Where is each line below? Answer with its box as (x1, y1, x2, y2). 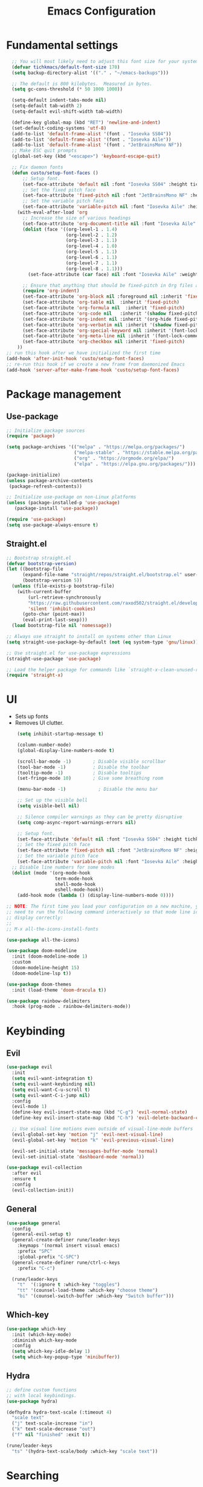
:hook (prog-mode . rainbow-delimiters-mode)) (11, 1004, 131, 1010)
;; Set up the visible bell (17, 797, 88, 804)
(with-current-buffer (17, 588, 71, 595)
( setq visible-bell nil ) (17, 803, 80, 809)
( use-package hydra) (6, 1398, 59, 1405)
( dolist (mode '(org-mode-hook (11, 870, 91, 876)
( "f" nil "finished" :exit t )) (11, 1432, 91, 1438)
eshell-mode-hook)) (54, 887, 104, 893)
